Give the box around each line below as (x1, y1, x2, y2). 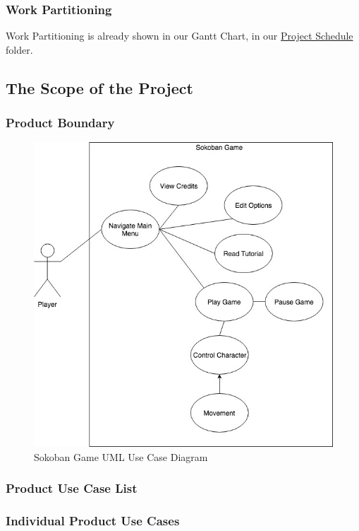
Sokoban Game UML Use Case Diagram (34, 449, 208, 464)
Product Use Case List (6, 479, 138, 497)
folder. (6, 42, 33, 57)
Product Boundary (6, 114, 115, 132)
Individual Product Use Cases (6, 512, 180, 530)
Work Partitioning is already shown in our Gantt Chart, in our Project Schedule (6, 28, 353, 43)
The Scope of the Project (6, 76, 193, 98)
